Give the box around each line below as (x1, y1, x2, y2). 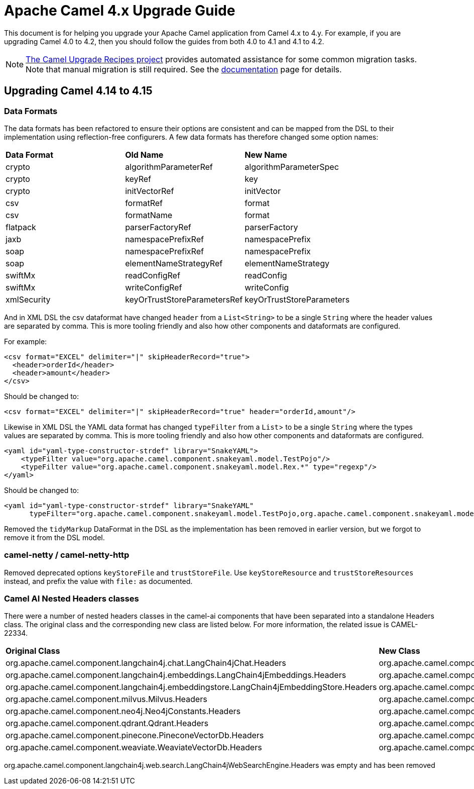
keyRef (125, 173, 151, 184)
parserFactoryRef (125, 222, 191, 232)
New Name (245, 149, 287, 160)
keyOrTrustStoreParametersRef (125, 294, 243, 305)
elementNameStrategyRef (125, 258, 223, 268)
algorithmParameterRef (125, 161, 213, 172)
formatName (125, 210, 173, 220)
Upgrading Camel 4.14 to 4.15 (4, 84, 153, 97)
